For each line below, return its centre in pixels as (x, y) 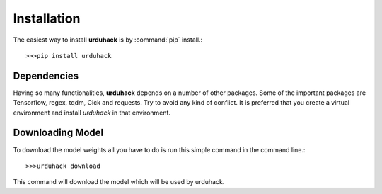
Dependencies (46, 75)
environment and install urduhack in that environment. (92, 113)
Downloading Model (58, 133)
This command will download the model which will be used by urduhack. (119, 182)
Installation (47, 18)
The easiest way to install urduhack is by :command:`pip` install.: (108, 40)
